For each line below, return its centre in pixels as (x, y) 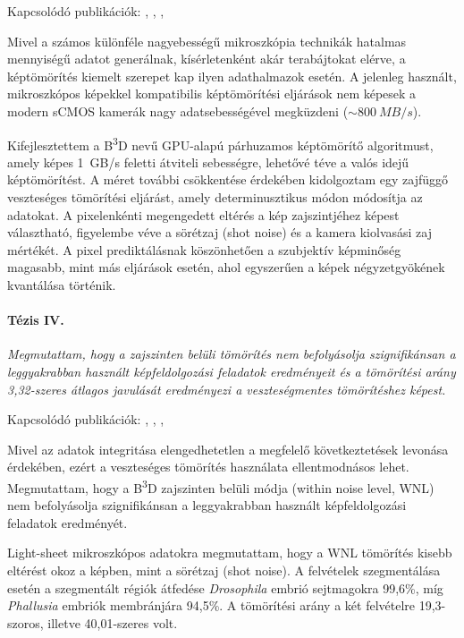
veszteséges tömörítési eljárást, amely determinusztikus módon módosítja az (215, 197)
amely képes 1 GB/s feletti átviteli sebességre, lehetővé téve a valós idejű (208, 162)
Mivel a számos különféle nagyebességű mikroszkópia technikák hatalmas (207, 41)
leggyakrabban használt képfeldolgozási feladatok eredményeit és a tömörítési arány (232, 371)
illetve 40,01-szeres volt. (113, 622)
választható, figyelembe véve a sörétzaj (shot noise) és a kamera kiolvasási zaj (219, 232)
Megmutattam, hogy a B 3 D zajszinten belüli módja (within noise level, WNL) (221, 486)
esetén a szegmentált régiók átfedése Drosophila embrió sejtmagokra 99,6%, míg (225, 587)
